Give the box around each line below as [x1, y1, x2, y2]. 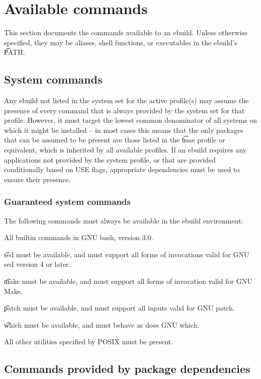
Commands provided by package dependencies [4, 361, 250, 376]
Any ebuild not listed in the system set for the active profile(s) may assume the [4, 95, 249, 106]
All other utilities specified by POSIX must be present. [4, 336, 173, 347]
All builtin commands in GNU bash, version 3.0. [4, 232, 153, 243]
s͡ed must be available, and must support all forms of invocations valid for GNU [4, 249, 249, 259]
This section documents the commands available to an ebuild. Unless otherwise [4, 27, 247, 38]
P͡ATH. [4, 47, 25, 57]
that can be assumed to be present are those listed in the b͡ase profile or [4, 134, 225, 145]
